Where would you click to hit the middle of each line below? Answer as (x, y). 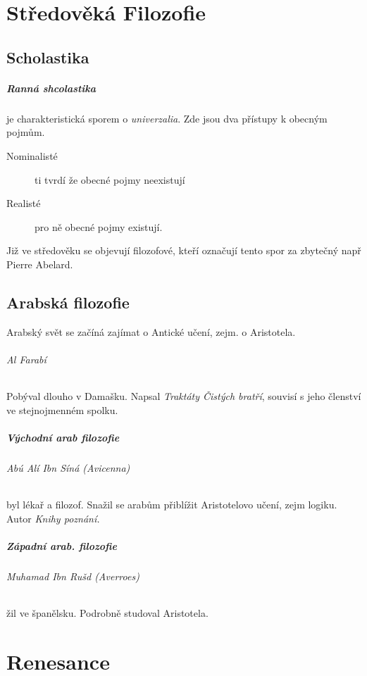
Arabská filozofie (68, 302)
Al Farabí (26, 359)
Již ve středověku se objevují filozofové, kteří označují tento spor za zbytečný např (184, 250)
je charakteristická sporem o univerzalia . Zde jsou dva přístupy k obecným (167, 118)
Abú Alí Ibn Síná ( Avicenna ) (68, 467)
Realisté (24, 203)
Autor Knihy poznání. (53, 518)
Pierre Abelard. (40, 264)
